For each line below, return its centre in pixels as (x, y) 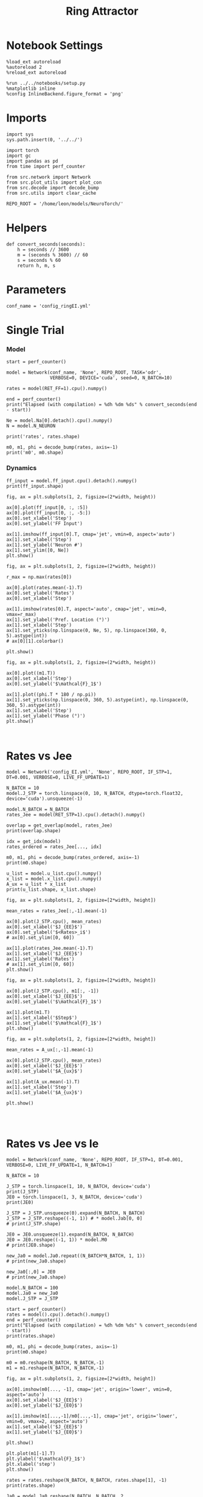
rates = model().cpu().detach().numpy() (58, 1315)
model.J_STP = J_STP (33, 1299)
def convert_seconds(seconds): (46, 244)
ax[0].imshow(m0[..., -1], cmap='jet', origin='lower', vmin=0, (89, 1390)
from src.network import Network (49, 177)
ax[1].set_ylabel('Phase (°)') (46, 716)
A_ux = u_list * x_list (36, 884)
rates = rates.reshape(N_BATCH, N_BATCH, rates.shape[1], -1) (87, 1481)
